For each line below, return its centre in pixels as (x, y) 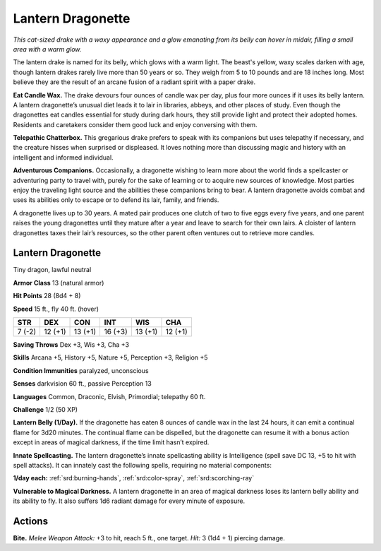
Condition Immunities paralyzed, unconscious (81, 370)
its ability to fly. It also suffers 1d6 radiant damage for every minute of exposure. (129, 501)
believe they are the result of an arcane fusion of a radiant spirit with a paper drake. (134, 82)
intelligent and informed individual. (63, 157)
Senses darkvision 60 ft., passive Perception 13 (82, 384)
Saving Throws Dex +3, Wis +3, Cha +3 (71, 345)
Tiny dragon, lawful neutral (52, 270)
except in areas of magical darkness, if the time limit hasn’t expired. (111, 442)
